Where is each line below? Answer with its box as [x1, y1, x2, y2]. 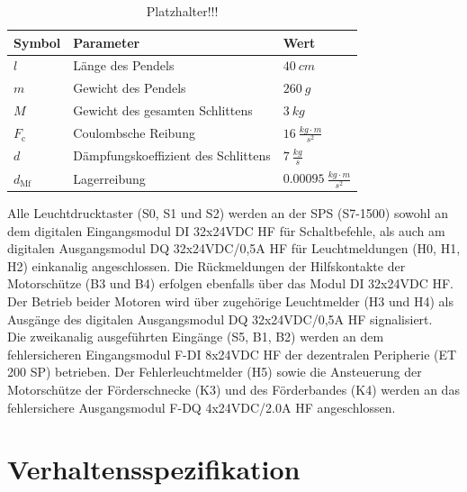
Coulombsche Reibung [73, 123, 195, 142]
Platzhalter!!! [146, 2, 219, 20]
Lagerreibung [73, 169, 146, 187]
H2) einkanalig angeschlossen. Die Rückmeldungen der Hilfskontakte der [7, 256, 406, 275]
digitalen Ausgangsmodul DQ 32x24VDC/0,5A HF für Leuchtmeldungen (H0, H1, [7, 239, 461, 258]
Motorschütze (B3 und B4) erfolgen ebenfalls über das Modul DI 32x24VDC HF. [7, 274, 454, 293]
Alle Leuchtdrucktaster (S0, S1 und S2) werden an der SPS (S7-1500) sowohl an [7, 204, 448, 223]
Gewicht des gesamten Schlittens [73, 101, 253, 120]
